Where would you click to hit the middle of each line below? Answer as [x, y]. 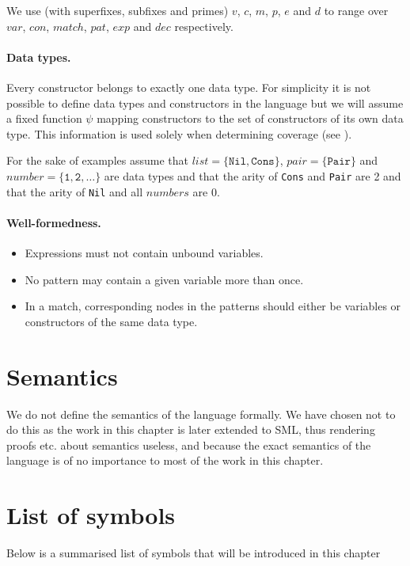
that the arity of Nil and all [75, 191]
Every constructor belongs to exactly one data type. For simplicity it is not [189, 87]
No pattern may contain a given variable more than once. [164, 279]
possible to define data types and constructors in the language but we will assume [205, 103]
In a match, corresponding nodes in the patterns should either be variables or [213, 306]
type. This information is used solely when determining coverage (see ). [179, 133]
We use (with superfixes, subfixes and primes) [118, 10]
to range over [356, 10]
